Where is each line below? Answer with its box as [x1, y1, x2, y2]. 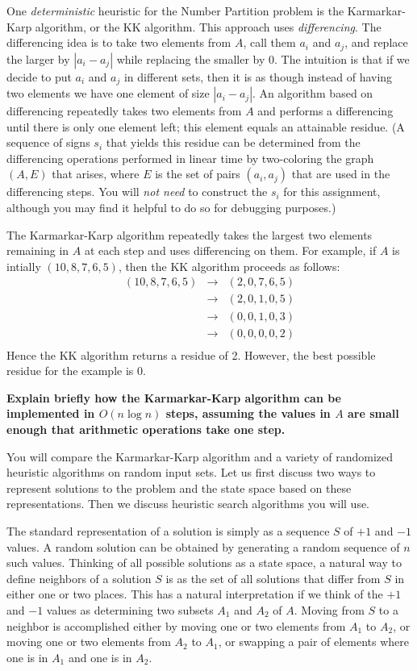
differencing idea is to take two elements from [6, 34, 231, 51]
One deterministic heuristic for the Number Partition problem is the [6, 2, 344, 19]
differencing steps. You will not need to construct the [6, 183, 268, 200]
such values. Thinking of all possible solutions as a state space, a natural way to [6, 554, 402, 571]
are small [348, 405, 399, 422]
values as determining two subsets [46, 601, 214, 618]
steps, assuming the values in [165, 405, 331, 422]
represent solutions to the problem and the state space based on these [6, 479, 352, 496]
